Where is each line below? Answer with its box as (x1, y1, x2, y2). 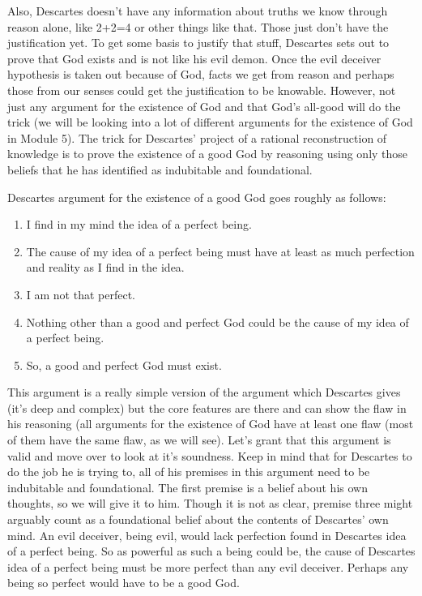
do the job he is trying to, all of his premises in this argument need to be (7, 463, 370, 480)
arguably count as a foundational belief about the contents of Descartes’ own (7, 511, 389, 528)
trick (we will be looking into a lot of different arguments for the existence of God (7, 114, 413, 131)
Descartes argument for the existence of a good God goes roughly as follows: (7, 188, 386, 205)
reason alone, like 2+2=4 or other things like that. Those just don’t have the (7, 18, 389, 35)
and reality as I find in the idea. (26, 259, 185, 276)
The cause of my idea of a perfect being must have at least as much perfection (26, 242, 415, 259)
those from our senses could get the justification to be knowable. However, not (7, 81, 396, 98)
